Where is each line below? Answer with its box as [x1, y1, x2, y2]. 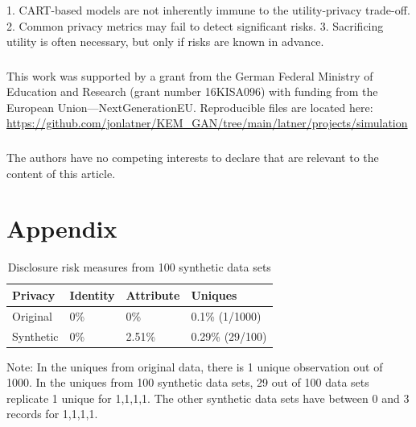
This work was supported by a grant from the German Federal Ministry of [6, 67, 373, 84]
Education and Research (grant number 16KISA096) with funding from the [6, 83, 378, 100]
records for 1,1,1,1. [6, 405, 98, 422]
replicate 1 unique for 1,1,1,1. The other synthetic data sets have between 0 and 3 [6, 389, 410, 406]
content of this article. [6, 164, 116, 181]
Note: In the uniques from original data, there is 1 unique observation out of [6, 358, 383, 375]
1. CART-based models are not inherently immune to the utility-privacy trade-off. [6, 2, 410, 18]
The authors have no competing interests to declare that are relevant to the [6, 149, 379, 165]
